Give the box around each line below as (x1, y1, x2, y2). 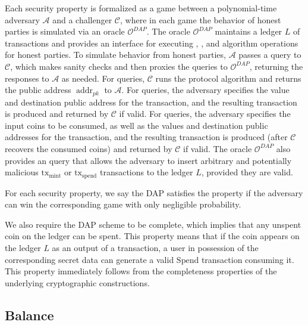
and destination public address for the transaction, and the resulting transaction (5, 95, 297, 108)
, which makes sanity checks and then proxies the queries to (10, 60, 228, 72)
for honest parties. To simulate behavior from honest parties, (5, 48, 226, 61)
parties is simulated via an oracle (5, 25, 125, 38)
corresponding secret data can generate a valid (5, 253, 174, 265)
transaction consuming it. (201, 253, 294, 265)
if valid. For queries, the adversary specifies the (119, 107, 291, 120)
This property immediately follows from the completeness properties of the (5, 265, 277, 277)
